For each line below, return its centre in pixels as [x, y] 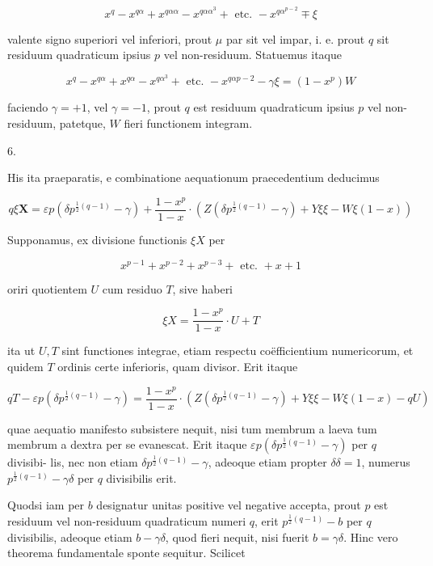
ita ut [21, 351]
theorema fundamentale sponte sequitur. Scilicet [126, 553]
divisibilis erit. [141, 477]
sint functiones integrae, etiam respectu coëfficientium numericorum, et [238, 351]
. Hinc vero [371, 536]
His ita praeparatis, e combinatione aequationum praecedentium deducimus [193, 177]
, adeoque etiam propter [267, 462]
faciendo [28, 107]
